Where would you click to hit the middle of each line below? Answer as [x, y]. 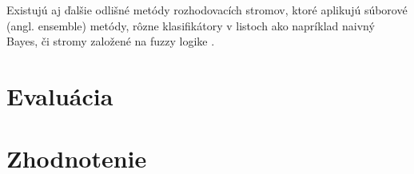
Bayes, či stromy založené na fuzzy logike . [111, 41]
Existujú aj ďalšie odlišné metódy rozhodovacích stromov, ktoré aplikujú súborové [207, 10]
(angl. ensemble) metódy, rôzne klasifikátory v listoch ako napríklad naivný [191, 25]
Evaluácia [60, 95]
